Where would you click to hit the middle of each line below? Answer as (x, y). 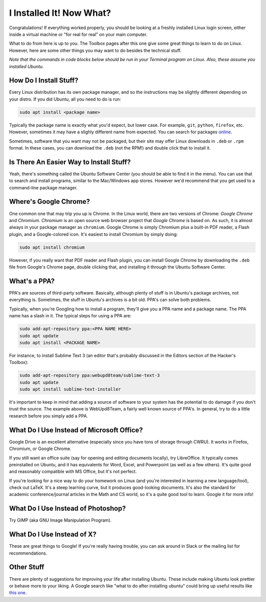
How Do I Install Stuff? (44, 81)
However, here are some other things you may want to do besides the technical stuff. (95, 50)
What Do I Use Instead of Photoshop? (67, 508)
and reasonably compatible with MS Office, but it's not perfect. (73, 472)
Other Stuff (27, 567)
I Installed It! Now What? (60, 13)
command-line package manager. (43, 188)
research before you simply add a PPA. (49, 416)
